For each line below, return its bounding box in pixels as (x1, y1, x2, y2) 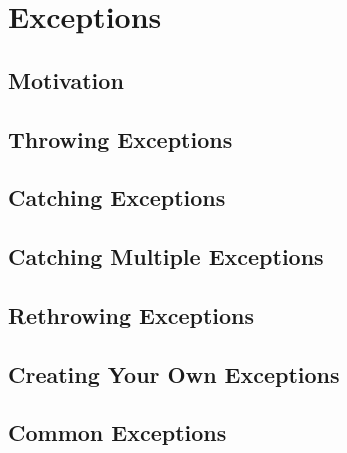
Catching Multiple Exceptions (8, 241, 324, 272)
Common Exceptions (8, 417, 227, 448)
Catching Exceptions (8, 182, 226, 213)
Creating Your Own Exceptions (8, 358, 340, 389)
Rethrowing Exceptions (8, 299, 254, 330)
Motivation (8, 64, 124, 95)
